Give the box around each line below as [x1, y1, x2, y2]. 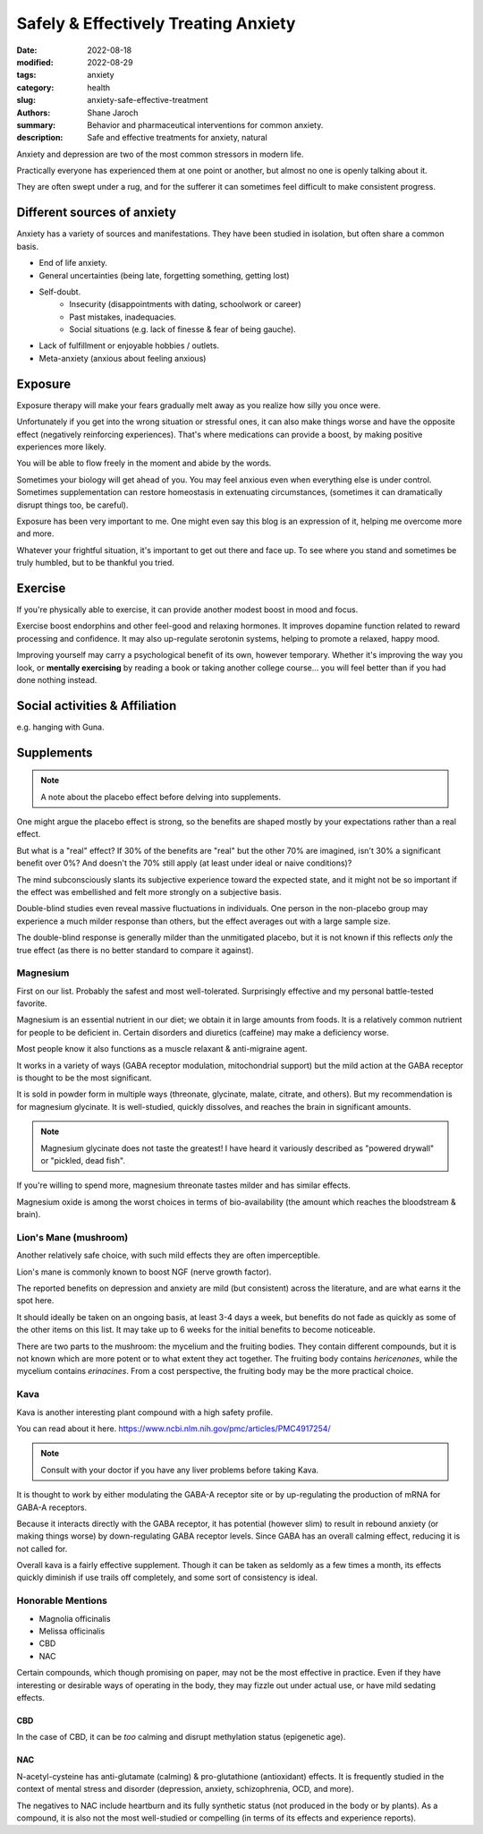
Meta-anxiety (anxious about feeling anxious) [38, 353, 207, 363]
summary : [16, 119, 56, 130]
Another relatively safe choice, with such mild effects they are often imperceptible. [16, 1250, 321, 1261]
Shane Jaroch [87, 107, 139, 118]
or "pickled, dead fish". [40, 1155, 125, 1165]
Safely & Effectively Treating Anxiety [16, 13, 296, 33]
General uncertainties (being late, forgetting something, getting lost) [38, 269, 290, 281]
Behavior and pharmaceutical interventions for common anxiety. [87, 119, 324, 130]
